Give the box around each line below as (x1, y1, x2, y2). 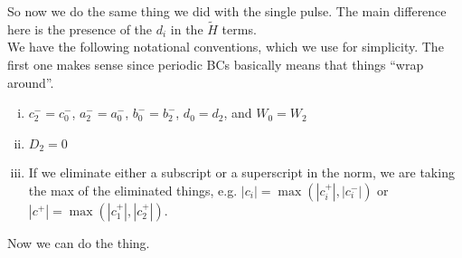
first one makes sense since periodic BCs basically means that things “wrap (7, 55, 424, 73)
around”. (7, 72, 54, 91)
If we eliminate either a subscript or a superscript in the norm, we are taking (28, 163, 455, 182)
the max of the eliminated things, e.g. (28, 180, 238, 199)
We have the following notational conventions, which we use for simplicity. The (7, 37, 444, 56)
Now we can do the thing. (7, 233, 150, 252)
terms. (222, 19, 257, 38)
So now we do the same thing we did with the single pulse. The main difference (7, 2, 447, 20)
